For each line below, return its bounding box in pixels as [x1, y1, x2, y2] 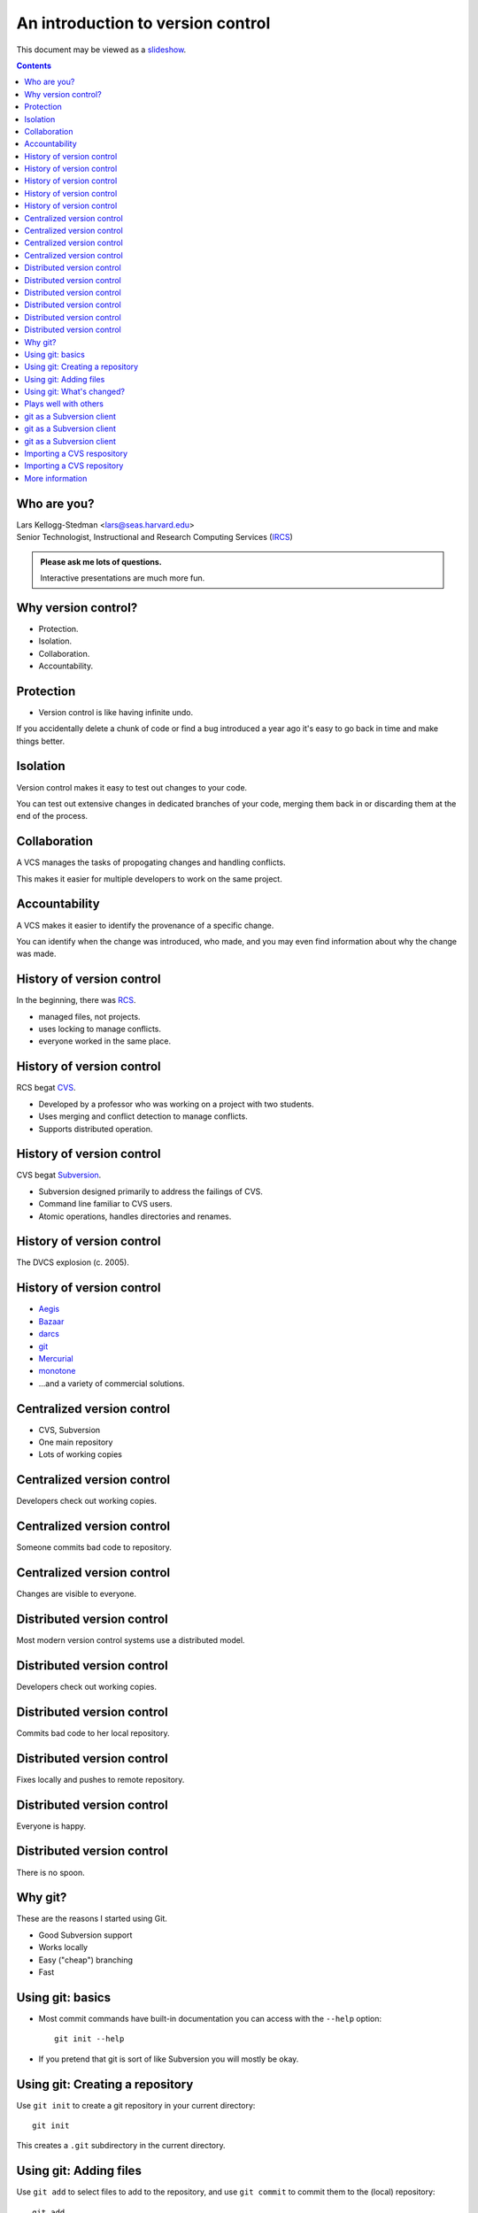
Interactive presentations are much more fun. [40, 572, 205, 583]
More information [24, 473, 88, 483]
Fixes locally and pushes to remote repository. [16, 1774, 185, 1785]
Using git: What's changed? [24, 386, 126, 397]
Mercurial [38, 1353, 74, 1363]
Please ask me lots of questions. [40, 556, 163, 567]
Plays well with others [24, 398, 104, 409]
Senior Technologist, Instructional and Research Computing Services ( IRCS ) [16, 532, 294, 543]
